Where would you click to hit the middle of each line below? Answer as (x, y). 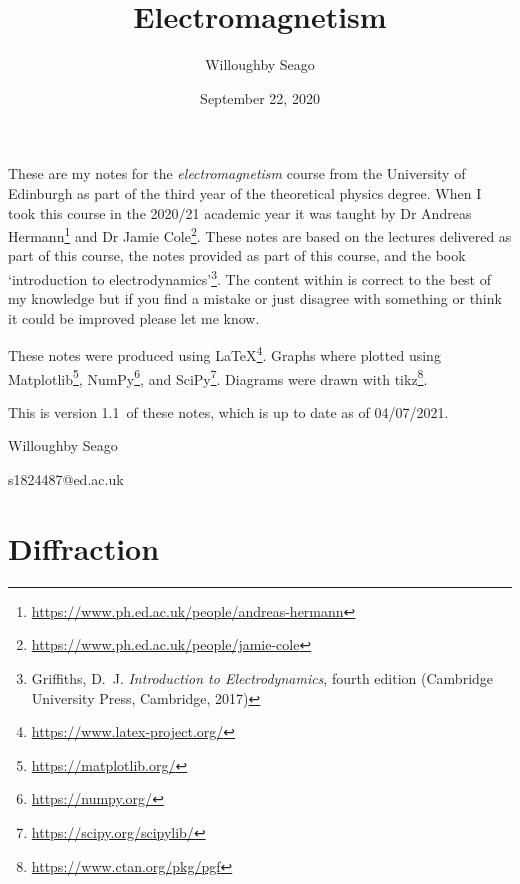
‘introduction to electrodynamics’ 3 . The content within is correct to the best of (250, 277)
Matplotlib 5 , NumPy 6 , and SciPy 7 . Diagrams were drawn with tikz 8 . (218, 377)
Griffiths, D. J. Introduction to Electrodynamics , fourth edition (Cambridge (262, 677)
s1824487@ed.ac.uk (66, 479)
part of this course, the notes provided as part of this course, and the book (237, 255)
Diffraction (84, 547)
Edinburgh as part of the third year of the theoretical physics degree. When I (245, 192)
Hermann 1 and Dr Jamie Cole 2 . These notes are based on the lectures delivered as (260, 234)
